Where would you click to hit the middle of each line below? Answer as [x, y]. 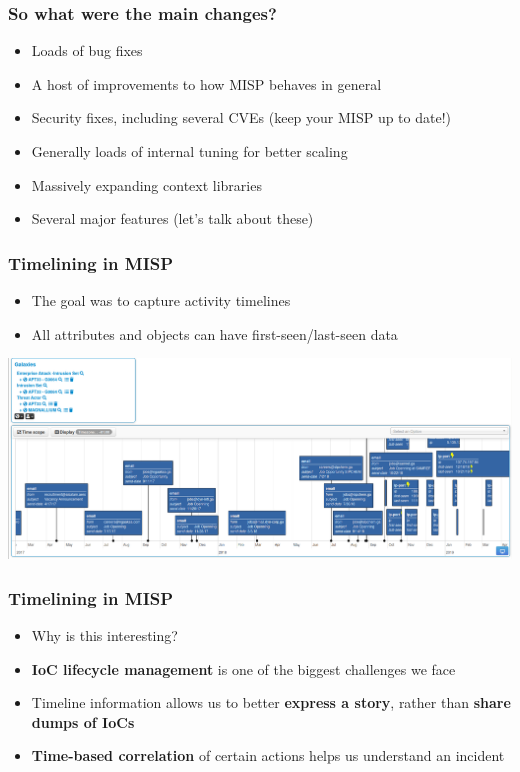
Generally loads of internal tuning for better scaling [189, 151]
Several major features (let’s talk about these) [172, 218]
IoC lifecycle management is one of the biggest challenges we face [243, 668]
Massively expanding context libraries [146, 184]
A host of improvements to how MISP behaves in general [206, 83]
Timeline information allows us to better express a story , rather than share [271, 702]
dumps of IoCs [83, 721]
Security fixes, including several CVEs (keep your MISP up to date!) [241, 117]
